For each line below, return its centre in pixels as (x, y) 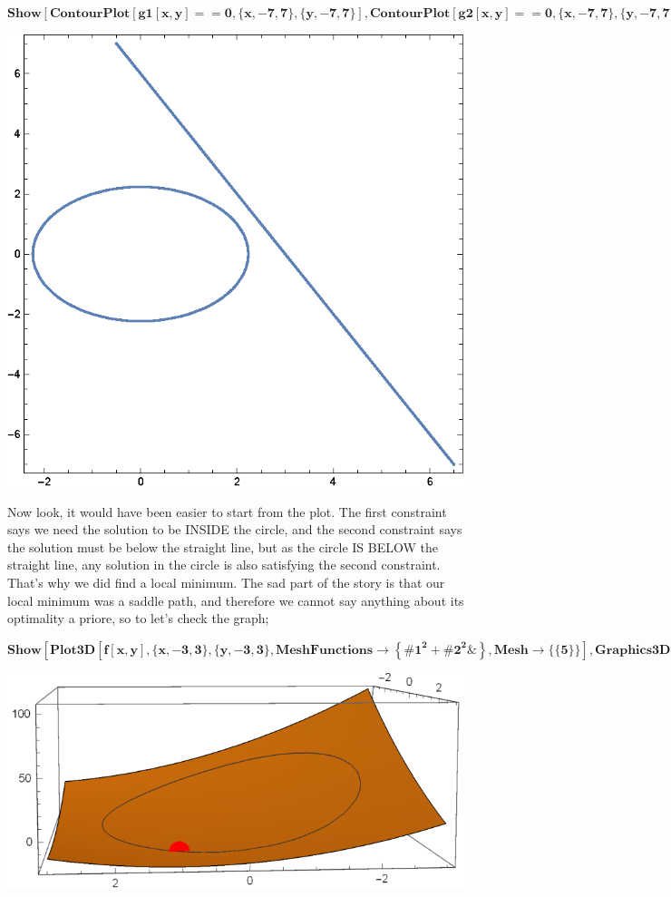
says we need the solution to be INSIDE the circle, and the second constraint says (235, 529)
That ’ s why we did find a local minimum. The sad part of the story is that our (226, 582)
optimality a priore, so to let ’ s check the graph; (138, 618)
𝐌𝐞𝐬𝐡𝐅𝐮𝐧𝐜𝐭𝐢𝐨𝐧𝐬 (324, 650)
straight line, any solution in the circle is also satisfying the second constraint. (224, 565)
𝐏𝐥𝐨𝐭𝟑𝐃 (73, 650)
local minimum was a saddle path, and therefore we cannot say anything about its (236, 600)
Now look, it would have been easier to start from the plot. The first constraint (227, 511)
